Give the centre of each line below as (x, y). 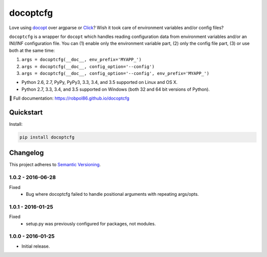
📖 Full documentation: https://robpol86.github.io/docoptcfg (69, 98)
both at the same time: (32, 50)
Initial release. (36, 246)
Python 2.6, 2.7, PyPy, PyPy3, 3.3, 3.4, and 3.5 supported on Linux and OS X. (100, 82)
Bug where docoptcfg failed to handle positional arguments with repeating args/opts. (112, 194)
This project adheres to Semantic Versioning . (55, 165)
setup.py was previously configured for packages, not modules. (91, 223)
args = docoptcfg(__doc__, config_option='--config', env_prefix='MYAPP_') (115, 73)
